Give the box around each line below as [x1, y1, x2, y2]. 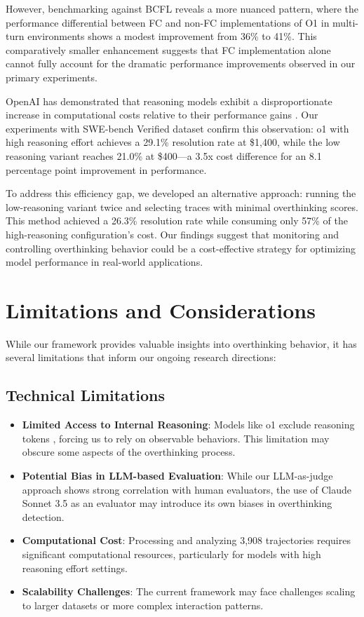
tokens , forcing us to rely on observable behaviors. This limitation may [22, 430, 330, 445]
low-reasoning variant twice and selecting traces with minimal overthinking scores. [6, 199, 358, 214]
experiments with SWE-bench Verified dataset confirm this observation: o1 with [6, 121, 349, 135]
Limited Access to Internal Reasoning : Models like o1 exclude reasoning [22, 417, 355, 432]
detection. [22, 509, 65, 524]
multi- [332, 15, 359, 29]
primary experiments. [6, 69, 97, 84]
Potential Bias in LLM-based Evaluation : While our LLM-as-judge [22, 468, 333, 482]
